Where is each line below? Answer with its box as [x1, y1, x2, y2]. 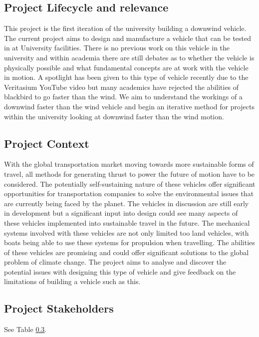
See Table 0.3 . [4, 324, 47, 335]
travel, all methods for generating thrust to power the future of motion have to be [4, 168, 255, 179]
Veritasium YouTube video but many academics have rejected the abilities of [4, 81, 239, 92]
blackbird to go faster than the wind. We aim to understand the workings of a [4, 91, 243, 102]
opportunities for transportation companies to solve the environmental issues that [4, 188, 254, 199]
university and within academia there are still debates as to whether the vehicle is [4, 52, 255, 62]
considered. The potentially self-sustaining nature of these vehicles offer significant [4, 178, 256, 189]
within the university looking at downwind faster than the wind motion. [4, 111, 224, 121]
